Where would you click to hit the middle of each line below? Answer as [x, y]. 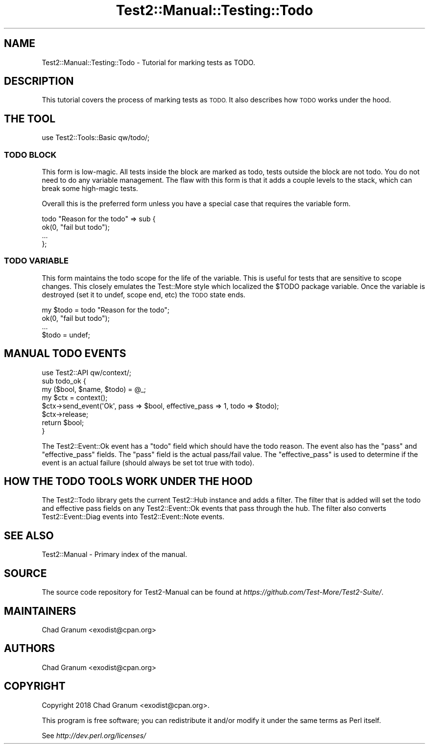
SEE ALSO [29, 535]
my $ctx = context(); [75, 397]
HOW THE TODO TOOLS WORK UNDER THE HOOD [128, 482]
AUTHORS [30, 649]
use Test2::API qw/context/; [86, 372]
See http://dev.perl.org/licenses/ [94, 735]
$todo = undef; [66, 335]
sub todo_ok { [64, 381]
